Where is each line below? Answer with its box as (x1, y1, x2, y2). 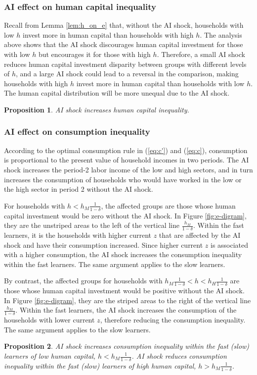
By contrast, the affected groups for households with (4, 275, 163, 286)
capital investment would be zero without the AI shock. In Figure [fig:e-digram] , (4, 210, 247, 220)
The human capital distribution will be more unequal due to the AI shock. (4, 88, 230, 98)
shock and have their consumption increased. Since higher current (4, 239, 203, 250)
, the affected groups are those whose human (101, 200, 236, 211)
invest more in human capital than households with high (23, 29, 194, 40)
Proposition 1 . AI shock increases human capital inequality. (4, 104, 189, 114)
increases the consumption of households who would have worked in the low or (4, 174, 242, 184)
